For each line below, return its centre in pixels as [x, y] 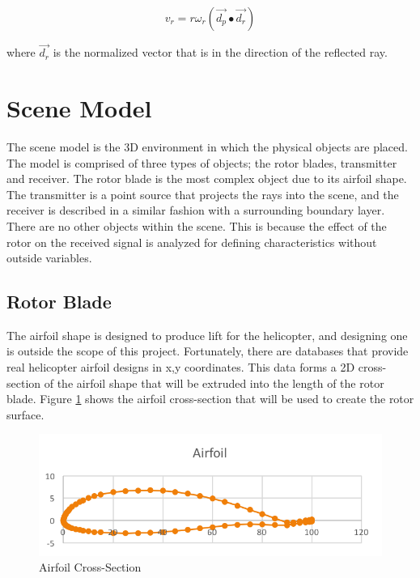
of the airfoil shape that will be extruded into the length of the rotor [214, 382]
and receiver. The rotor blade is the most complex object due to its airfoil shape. [207, 178]
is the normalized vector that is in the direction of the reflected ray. [220, 52]
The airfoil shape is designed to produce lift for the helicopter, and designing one [207, 335]
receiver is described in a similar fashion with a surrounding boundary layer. [196, 210]
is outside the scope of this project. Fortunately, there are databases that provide [208, 351]
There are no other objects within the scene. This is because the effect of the [197, 225]
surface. [25, 414]
